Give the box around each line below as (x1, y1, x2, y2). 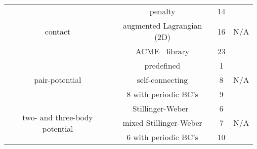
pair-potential (34, 74, 82, 85)
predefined (144, 60, 180, 71)
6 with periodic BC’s (127, 131, 199, 143)
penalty (149, 5, 175, 17)
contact (45, 25, 71, 37)
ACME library (135, 45, 190, 57)
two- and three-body (22, 111, 93, 123)
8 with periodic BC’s (127, 88, 199, 100)
